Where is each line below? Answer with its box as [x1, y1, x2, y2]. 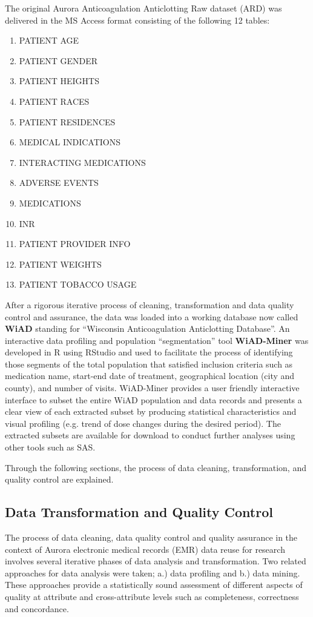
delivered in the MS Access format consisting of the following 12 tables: [5, 13, 270, 26]
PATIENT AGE [19, 34, 79, 47]
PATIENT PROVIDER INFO [19, 237, 131, 250]
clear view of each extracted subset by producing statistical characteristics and [5, 405, 297, 418]
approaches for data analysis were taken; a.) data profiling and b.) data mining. [5, 566, 300, 579]
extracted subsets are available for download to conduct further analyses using [5, 429, 295, 441]
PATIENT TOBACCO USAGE [19, 278, 137, 291]
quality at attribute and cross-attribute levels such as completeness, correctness [5, 590, 299, 602]
